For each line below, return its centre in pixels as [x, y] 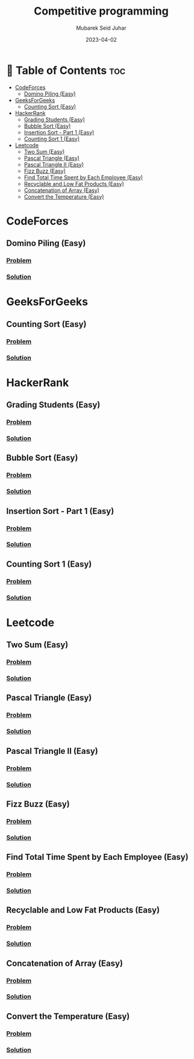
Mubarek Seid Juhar [101, 28]
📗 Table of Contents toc [66, 70]
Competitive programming [101, 11]
